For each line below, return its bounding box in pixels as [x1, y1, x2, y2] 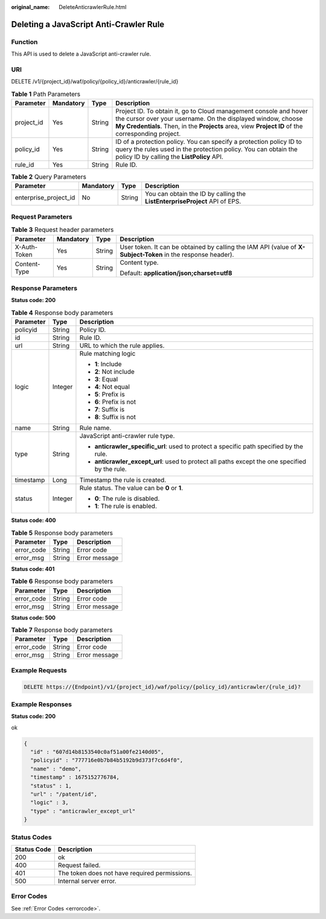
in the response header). [164, 250, 234, 259]
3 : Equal [94, 375, 118, 384]
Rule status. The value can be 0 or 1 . [79, 484, 184, 492]
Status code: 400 [11, 517, 56, 524]
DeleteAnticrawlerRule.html [59, 4, 127, 10]
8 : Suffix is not [94, 413, 136, 421]
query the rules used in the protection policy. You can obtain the [115, 145, 298, 153]
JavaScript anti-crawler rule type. [79, 432, 175, 440]
